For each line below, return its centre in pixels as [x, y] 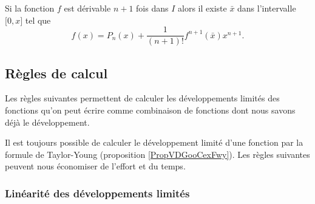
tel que [38, 20]
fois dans [152, 8]
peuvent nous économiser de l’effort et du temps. [95, 166]
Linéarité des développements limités [97, 193]
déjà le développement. [47, 122]
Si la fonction [30, 8]
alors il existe [202, 8]
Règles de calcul [56, 73]
